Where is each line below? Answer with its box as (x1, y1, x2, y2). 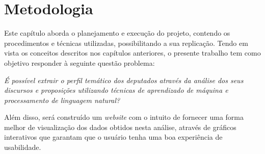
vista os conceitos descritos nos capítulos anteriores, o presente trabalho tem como (4, 47, 261, 58)
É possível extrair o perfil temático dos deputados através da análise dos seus (4, 74, 244, 85)
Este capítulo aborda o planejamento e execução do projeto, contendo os (4, 28, 230, 38)
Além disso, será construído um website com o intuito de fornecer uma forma (4, 112, 244, 122)
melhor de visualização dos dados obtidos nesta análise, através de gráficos (4, 121, 236, 132)
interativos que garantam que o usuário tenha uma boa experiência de (4, 132, 223, 142)
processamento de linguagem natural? (4, 94, 120, 105)
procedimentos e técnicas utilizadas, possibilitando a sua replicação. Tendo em (4, 37, 248, 48)
